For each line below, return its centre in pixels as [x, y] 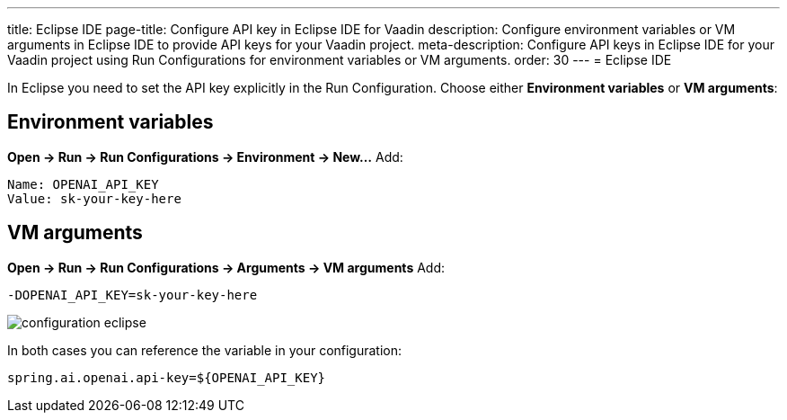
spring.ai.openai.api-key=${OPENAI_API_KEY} [167, 377]
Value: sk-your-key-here [94, 198]
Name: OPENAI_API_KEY [83, 184]
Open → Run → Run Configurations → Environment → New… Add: [205, 156]
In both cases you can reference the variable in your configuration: [205, 350]
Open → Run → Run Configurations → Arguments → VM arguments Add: [226, 267]
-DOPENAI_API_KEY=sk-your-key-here [133, 295]
